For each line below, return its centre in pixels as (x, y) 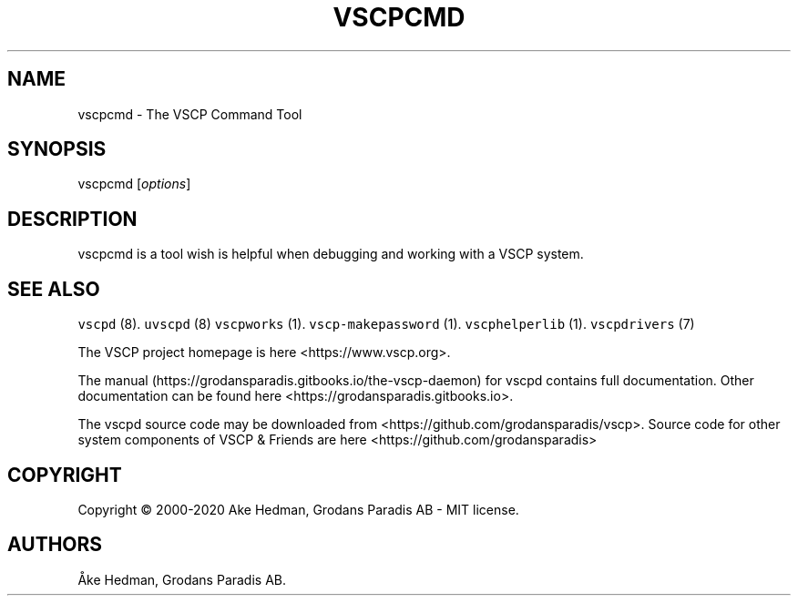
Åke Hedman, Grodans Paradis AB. (182, 579)
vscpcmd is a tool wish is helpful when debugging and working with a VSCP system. (331, 254)
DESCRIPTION (72, 219)
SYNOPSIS (57, 149)
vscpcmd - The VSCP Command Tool (190, 114)
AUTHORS (55, 545)
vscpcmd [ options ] (134, 184)
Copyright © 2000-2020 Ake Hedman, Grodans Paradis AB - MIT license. (298, 509)
